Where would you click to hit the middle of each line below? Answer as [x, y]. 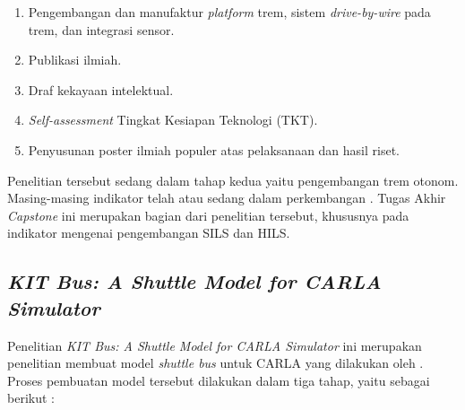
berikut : [31, 398]
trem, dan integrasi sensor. [101, 29]
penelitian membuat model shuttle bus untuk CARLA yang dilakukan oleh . [215, 363]
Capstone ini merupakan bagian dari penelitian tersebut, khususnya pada [208, 215]
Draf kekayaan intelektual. [101, 89]
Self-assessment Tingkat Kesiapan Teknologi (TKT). [173, 120]
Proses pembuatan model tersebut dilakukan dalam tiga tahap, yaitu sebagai [219, 380]
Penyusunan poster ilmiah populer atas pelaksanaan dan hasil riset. [214, 149]
